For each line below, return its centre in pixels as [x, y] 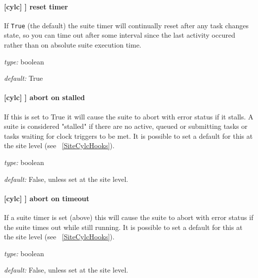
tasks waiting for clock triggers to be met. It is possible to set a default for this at [129, 136]
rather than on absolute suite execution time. [73, 45]
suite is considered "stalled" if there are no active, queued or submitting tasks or [126, 126]
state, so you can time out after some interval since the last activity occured [120, 35]
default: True [24, 78]
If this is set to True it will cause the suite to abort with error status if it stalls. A [129, 116]
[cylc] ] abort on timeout [47, 198]
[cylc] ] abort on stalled [44, 97]
